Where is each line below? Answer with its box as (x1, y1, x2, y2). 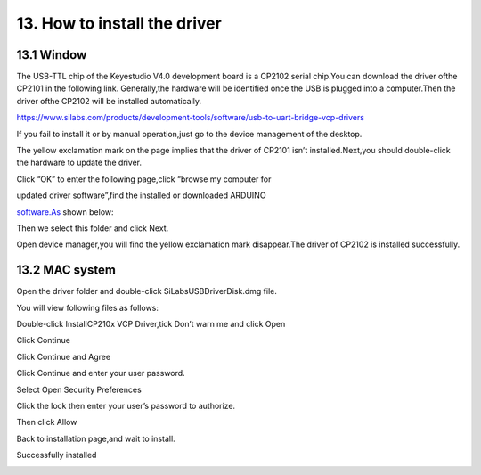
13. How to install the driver (16, 13, 222, 33)
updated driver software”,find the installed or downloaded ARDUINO (16, 190, 266, 201)
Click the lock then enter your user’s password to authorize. (16, 401, 236, 411)
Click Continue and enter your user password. (16, 368, 186, 379)
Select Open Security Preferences (16, 384, 142, 395)
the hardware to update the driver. (16, 157, 143, 168)
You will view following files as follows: (16, 302, 159, 313)
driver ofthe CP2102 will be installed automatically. (16, 95, 202, 106)
